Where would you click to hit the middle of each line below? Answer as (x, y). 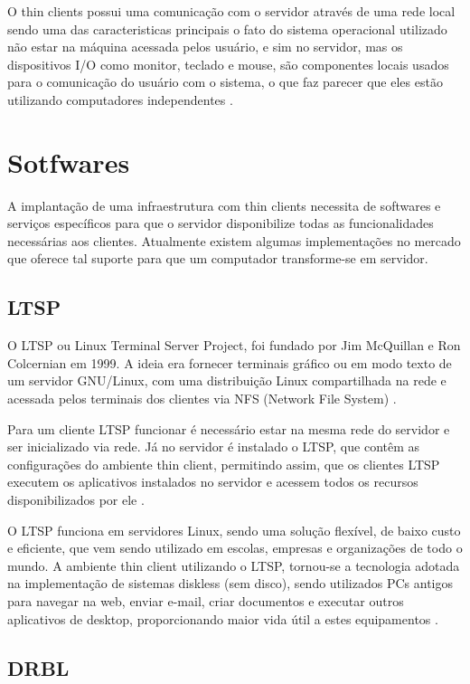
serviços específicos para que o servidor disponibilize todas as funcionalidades (221, 223)
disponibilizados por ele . (76, 500)
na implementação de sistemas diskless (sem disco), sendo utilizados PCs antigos (230, 583)
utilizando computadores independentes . (120, 99)
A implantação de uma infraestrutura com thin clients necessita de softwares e (224, 205)
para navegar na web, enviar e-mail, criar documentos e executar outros (206, 600)
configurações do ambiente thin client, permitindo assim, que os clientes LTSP (224, 464)
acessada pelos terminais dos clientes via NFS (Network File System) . (202, 399)
